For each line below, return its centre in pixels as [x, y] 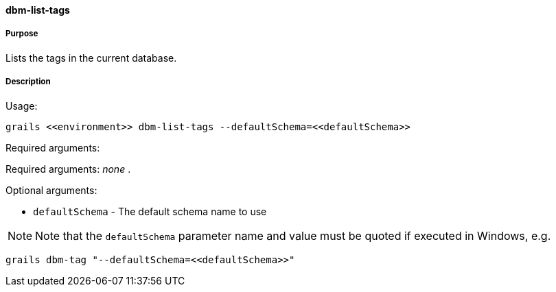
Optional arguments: [51, 190]
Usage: [22, 106]
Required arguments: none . [68, 169]
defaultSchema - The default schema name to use [150, 211]
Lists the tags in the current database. [91, 58]
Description [28, 82]
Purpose [22, 34]
